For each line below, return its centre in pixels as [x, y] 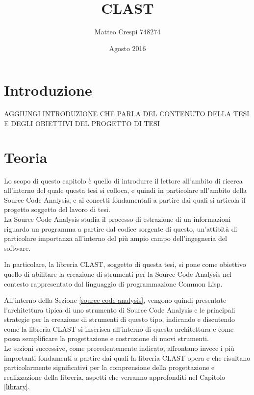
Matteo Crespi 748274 [127, 32]
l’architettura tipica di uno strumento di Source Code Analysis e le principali [120, 309]
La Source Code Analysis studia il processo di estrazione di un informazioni [117, 219]
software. [17, 248]
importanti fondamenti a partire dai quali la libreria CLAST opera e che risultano [127, 357]
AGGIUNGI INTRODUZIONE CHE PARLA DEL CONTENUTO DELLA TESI [127, 114]
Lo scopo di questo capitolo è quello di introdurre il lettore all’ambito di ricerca [123, 180]
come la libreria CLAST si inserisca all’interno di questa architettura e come [119, 329]
